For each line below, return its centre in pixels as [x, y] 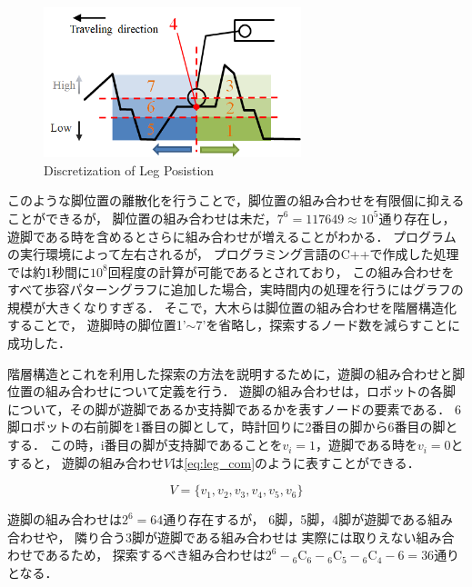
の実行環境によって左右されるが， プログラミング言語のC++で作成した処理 [233, 254]
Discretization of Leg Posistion [129, 169]
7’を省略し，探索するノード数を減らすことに [328, 325]
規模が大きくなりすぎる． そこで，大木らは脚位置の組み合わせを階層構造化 [232, 307]
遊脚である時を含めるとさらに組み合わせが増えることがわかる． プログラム [232, 236]
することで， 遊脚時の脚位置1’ [97, 325]
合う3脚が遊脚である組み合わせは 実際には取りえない [258, 537]
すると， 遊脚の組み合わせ [86, 462]
